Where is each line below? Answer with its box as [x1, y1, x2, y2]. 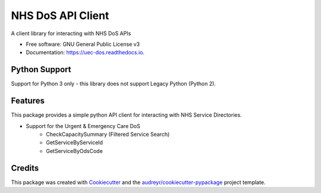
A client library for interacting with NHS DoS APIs [11, 30, 131, 37]
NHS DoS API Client [11, 9, 109, 22]
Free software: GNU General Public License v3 [26, 41, 140, 48]
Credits [11, 163, 39, 173]
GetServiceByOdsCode [46, 147, 103, 154]
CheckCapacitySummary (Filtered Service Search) [46, 130, 170, 138]
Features [11, 96, 45, 106]
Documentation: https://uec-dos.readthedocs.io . [26, 49, 145, 56]
